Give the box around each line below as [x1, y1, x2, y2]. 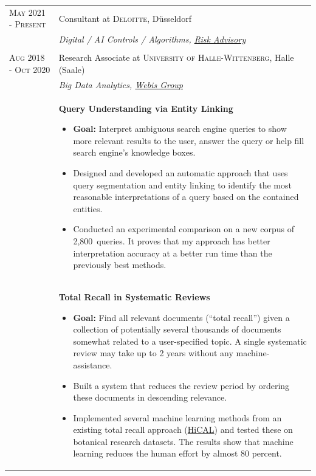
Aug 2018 [9, 51, 45, 64]
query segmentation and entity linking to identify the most [73, 178, 292, 191]
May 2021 [9, 5, 46, 18]
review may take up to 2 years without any [73, 347, 233, 359]
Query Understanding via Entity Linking [58, 102, 233, 114]
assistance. [73, 358, 112, 371]
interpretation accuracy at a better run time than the [73, 246, 272, 259]
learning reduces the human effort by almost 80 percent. [73, 447, 282, 460]
